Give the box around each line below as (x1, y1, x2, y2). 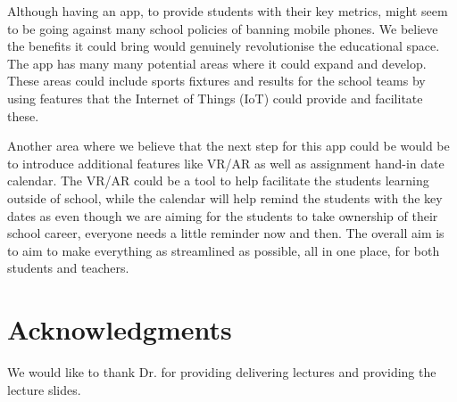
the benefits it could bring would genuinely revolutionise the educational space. (7, 37, 440, 55)
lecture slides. (7, 380, 81, 398)
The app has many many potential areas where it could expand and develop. (7, 53, 427, 72)
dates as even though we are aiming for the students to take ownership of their (7, 206, 438, 225)
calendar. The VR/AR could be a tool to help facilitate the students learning (7, 171, 429, 190)
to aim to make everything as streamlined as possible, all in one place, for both (7, 241, 440, 259)
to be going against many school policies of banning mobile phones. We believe (7, 19, 438, 37)
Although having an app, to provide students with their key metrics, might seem (7, 2, 448, 20)
